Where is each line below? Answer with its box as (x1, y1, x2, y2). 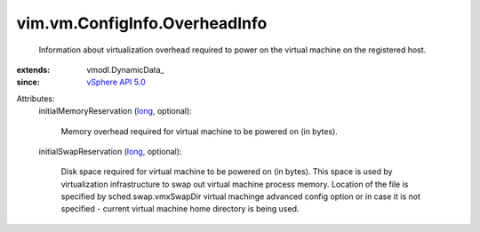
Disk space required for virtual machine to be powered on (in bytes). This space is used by (60, 166, 393, 177)
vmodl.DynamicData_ (86, 64, 164, 75)
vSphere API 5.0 (86, 76, 146, 88)
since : (16, 76, 40, 88)
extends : (16, 64, 51, 75)
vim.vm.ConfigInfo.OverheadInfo (16, 13, 268, 33)
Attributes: (16, 93, 55, 104)
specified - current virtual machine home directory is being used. (60, 204, 300, 214)
